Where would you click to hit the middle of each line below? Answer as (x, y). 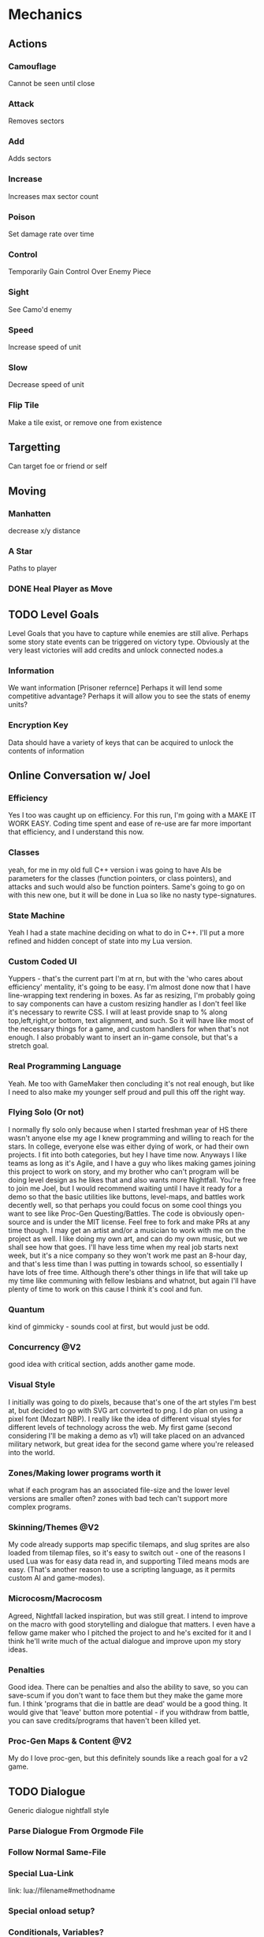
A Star (20, 551)
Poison (22, 216)
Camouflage (32, 66)
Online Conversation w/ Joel (80, 776)
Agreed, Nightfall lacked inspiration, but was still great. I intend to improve (128, 1615)
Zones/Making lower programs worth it (85, 1472)
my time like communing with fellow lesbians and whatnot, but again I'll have (132, 1281)
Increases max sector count (53, 196)
